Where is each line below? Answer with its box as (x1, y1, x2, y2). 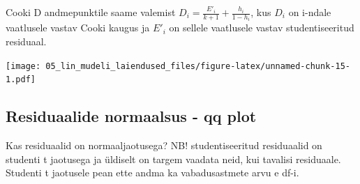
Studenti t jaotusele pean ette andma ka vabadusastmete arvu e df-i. (6, 165, 299, 180)
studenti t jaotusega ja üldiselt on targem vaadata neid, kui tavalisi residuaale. (6, 151, 341, 166)
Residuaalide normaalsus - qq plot (6, 105, 257, 127)
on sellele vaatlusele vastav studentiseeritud (169, 20, 354, 35)
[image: (6, 61, 41, 71)
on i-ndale (288, 5, 331, 19)
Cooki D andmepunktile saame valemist (6, 5, 176, 19)
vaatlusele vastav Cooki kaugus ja (6, 20, 150, 35)
